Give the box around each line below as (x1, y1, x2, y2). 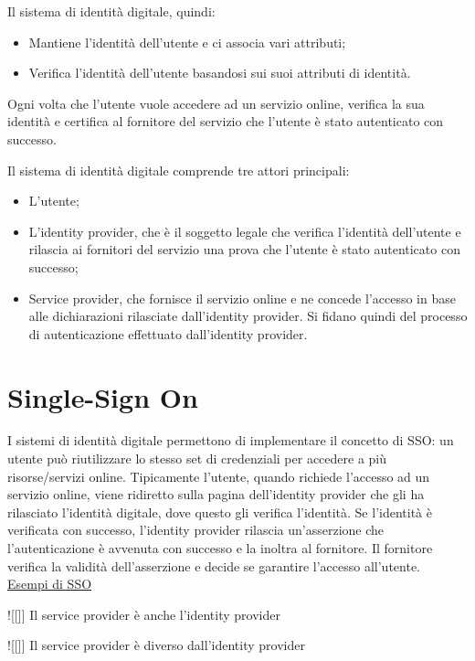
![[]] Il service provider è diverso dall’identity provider (7, 635, 305, 655)
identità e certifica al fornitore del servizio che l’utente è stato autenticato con (7, 112, 444, 131)
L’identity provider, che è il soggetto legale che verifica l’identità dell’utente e (28, 221, 461, 240)
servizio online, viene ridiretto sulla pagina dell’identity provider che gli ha (7, 485, 425, 504)
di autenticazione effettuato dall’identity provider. (28, 324, 308, 343)
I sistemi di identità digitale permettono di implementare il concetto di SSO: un (7, 431, 454, 450)
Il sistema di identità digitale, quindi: (7, 2, 216, 20)
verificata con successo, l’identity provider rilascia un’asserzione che (7, 520, 385, 539)
